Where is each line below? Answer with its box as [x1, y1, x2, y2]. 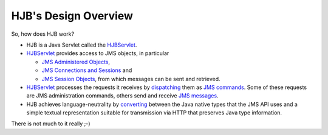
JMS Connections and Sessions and [41, 67, 132, 74]
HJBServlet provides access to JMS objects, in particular [26, 50, 169, 57]
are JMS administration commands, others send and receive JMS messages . [26, 92, 219, 99]
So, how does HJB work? [11, 30, 75, 38]
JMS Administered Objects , [41, 58, 111, 65]
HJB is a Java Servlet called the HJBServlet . [26, 41, 137, 48]
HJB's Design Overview [11, 9, 134, 22]
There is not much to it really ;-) [11, 120, 91, 127]
